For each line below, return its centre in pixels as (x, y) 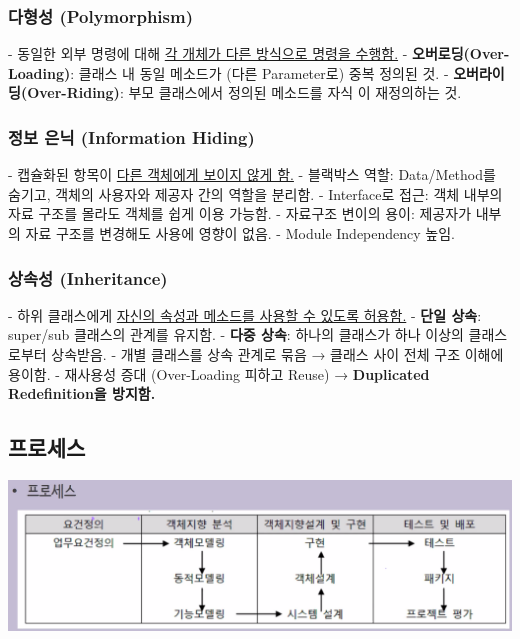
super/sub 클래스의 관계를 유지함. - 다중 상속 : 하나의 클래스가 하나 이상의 (236, 334)
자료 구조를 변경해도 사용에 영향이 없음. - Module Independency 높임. (240, 233)
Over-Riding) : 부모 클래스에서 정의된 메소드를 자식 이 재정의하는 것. (244, 92)
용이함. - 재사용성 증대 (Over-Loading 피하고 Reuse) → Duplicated (219, 373)
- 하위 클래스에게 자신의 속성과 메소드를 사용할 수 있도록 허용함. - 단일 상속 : (245, 314)
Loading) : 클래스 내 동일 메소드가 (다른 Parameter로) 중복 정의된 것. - (228, 72)
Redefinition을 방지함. (82, 393)
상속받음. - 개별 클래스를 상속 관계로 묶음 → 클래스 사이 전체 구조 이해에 (277, 354)
